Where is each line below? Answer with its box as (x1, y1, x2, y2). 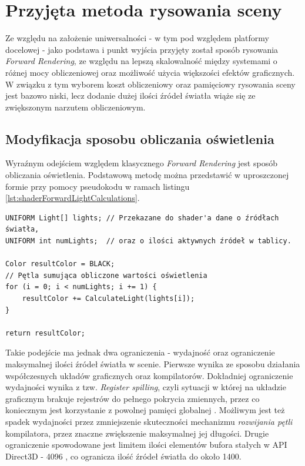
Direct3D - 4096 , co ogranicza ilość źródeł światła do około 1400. (5, 450, 242, 462)
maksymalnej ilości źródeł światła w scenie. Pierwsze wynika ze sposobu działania (5, 357, 300, 370)
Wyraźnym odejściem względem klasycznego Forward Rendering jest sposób (5, 157, 277, 169)
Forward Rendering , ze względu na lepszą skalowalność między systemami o (5, 55, 277, 67)
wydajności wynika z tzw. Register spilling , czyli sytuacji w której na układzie (5, 381, 286, 393)
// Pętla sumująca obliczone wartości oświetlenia (5, 271, 207, 280)
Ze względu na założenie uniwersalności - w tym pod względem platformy (5, 32, 269, 44)
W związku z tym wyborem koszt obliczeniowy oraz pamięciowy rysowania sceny (5, 78, 296, 90)
